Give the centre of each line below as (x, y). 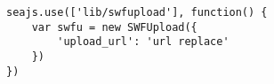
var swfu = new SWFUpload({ (114, 27)
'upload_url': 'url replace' (143, 42)
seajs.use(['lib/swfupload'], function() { (137, 12)
